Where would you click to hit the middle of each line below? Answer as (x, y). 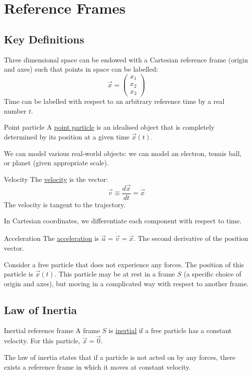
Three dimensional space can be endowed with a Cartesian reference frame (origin (126, 59)
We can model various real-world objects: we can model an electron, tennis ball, (123, 153)
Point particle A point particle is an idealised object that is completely (109, 127)
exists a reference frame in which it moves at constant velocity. (97, 366)
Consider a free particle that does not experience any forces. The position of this (124, 264)
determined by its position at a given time (67, 137)
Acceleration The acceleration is (52, 238)
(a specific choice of (213, 274)
